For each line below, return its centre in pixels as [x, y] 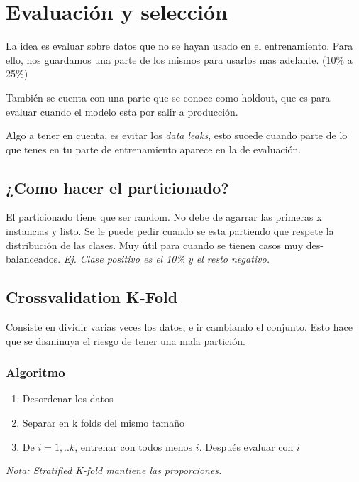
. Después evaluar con [246, 446]
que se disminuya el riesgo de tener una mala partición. [126, 340]
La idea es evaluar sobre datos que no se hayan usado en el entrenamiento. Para [179, 46]
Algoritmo [35, 372]
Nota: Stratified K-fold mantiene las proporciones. [114, 470]
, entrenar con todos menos [134, 446]
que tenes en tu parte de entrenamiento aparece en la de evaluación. [154, 149]
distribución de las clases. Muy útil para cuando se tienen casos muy [155, 245]
